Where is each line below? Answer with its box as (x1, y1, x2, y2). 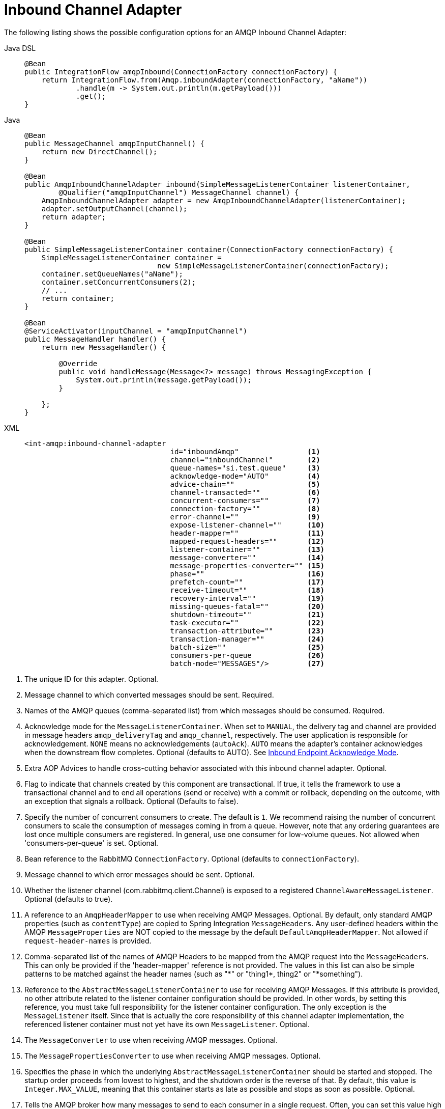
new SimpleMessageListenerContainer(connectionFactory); (157, 261, 389, 270)
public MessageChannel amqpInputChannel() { (24, 139, 205, 148)
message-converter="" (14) (170, 553, 325, 562)
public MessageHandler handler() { (24, 335, 166, 343)
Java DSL (4, 43, 36, 52)
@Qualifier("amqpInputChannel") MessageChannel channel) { (58, 188, 299, 197)
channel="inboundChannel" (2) (170, 455, 320, 464)
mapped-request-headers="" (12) (170, 537, 325, 545)
